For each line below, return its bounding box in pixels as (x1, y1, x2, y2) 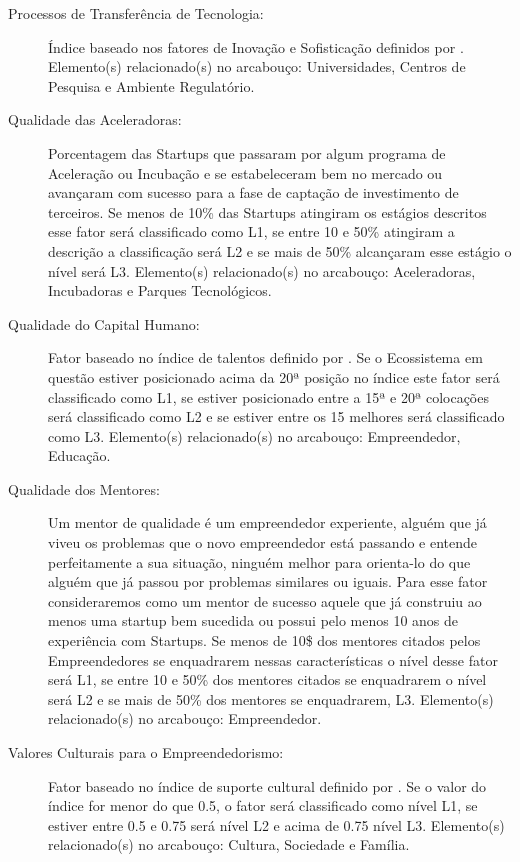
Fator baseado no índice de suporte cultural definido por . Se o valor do (48, 775, 487, 796)
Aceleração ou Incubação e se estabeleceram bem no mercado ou (48, 162, 443, 183)
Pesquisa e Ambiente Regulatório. (48, 75, 255, 96)
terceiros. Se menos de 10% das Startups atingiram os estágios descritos (48, 201, 487, 222)
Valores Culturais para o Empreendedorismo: (8, 742, 284, 762)
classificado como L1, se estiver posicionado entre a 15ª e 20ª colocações (48, 386, 489, 407)
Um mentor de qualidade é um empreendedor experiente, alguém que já (48, 512, 487, 533)
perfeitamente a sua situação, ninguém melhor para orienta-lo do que (48, 551, 471, 572)
